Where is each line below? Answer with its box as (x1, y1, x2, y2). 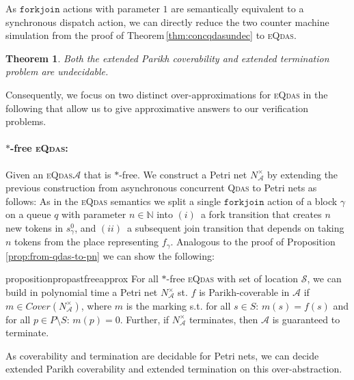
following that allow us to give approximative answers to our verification (5, 100, 308, 115)
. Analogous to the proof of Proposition (170, 234, 336, 249)
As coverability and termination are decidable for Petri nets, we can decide (5, 348, 319, 362)
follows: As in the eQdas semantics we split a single (5, 193, 221, 208)
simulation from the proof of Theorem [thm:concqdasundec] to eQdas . (5, 28, 297, 42)
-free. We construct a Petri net (119, 167, 247, 181)
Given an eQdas (5, 167, 73, 181)
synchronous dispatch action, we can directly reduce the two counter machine (5, 14, 329, 29)
